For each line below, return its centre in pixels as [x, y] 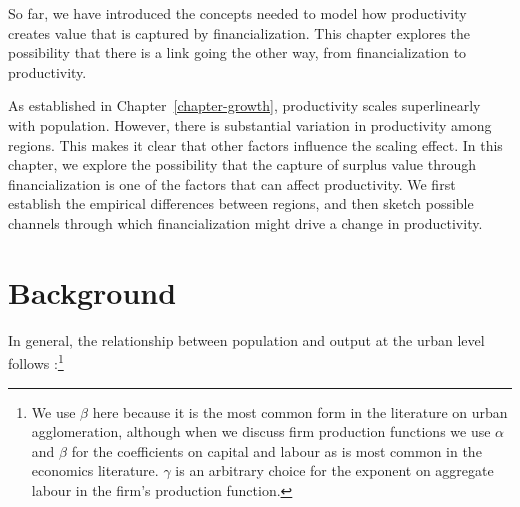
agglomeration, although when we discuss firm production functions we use [261, 431]
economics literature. [95, 470]
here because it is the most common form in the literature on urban [300, 411]
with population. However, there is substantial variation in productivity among [250, 124]
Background [92, 291]
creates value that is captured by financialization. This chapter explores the [239, 32]
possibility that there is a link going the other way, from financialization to [237, 52]
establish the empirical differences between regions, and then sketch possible [241, 203]
